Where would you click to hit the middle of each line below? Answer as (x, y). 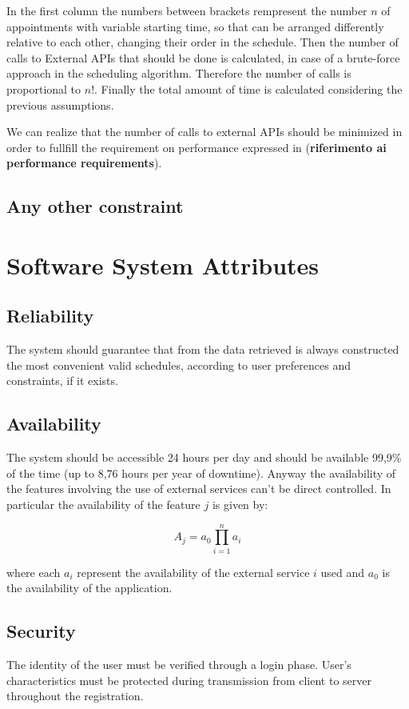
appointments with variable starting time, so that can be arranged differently (195, 26)
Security (41, 631)
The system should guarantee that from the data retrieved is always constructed (203, 349)
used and (343, 572)
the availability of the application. (89, 588)
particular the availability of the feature (103, 505)
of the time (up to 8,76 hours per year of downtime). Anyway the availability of (201, 473)
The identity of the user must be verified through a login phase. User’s (179, 665)
